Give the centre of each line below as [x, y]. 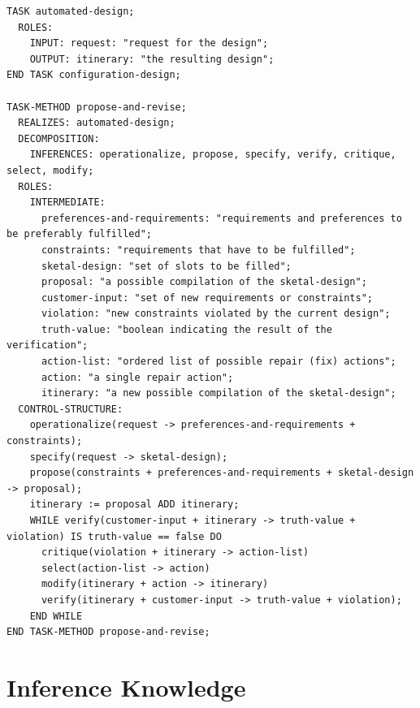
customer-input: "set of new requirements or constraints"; [207, 298]
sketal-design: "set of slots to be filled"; [166, 266]
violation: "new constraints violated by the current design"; [216, 314]
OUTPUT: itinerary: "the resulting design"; [152, 59]
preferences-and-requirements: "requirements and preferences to [221, 218]
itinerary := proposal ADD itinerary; [134, 505]
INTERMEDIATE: [67, 203]
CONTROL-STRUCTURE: [71, 409]
